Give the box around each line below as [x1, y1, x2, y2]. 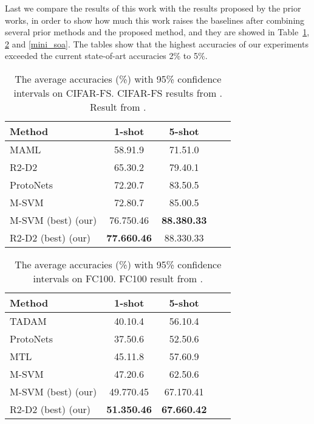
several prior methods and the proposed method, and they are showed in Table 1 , [5, 26, 310, 38]
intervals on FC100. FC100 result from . [33, 271, 203, 285]
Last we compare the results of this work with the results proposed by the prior [5, 2, 301, 14]
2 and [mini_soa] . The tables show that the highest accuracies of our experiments [5, 37, 309, 50]
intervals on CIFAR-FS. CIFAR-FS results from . [13, 85, 222, 100]
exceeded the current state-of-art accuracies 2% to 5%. [5, 49, 208, 62]
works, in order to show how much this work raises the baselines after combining [5, 13, 305, 26]
